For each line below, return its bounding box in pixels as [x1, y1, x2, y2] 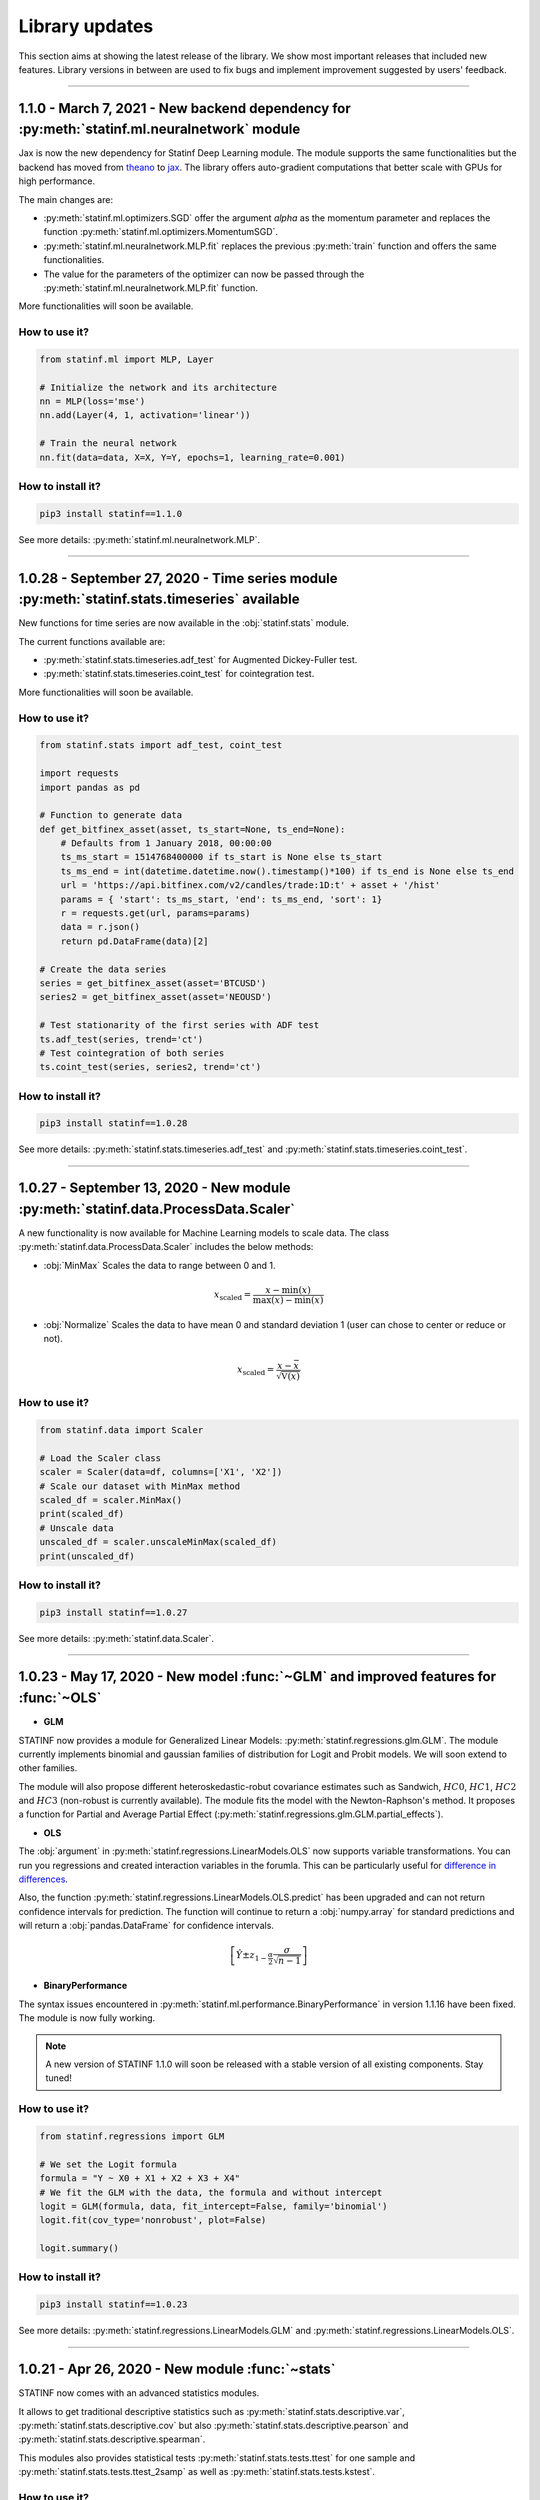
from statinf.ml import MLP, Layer [39, 353, 214, 365]
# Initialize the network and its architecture [39, 381, 277, 393]
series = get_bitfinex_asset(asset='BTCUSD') [39, 978, 267, 989]
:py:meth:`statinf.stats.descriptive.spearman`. [18, 2433, 206, 2445]
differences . [18, 1873, 69, 1885]
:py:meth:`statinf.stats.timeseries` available [18, 591, 300, 608]
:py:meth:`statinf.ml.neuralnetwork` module [18, 121, 301, 138]
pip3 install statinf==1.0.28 [39, 1118, 188, 1129]
